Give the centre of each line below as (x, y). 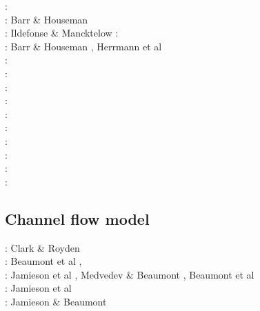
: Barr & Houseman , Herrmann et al (83, 46)
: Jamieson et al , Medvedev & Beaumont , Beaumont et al (130, 274)
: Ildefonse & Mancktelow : (62, 33)
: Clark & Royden (42, 247)
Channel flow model (77, 218)
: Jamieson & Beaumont (56, 301)
